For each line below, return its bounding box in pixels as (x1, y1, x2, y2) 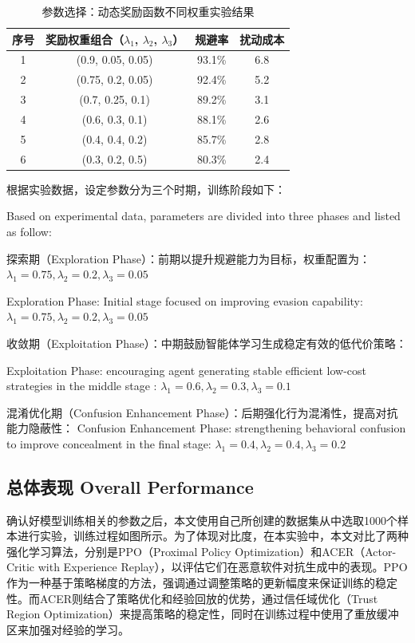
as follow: (6, 223, 52, 239)
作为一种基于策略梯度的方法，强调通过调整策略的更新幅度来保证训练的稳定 (6, 574, 397, 591)
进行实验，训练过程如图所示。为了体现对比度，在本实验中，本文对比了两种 (17, 527, 409, 544)
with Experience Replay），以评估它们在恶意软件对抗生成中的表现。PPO (38, 558, 408, 575)
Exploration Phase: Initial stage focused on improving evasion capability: (6, 292, 363, 309)
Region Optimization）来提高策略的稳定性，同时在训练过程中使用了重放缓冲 (6, 606, 399, 622)
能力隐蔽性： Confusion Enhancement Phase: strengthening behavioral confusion (6, 420, 406, 436)
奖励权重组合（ (45, 30, 124, 47)
